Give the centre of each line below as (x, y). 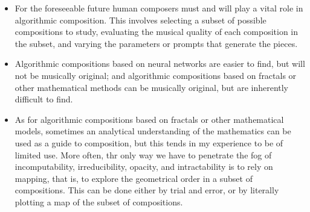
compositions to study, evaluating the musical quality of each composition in (157, 32)
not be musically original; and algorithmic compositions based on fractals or (156, 75)
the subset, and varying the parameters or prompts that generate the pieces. (156, 43)
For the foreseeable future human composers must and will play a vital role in (159, 8)
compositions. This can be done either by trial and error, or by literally (147, 190)
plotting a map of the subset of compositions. (99, 201)
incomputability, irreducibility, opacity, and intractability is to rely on (144, 167)
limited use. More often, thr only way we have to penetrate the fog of (143, 154)
